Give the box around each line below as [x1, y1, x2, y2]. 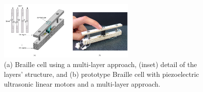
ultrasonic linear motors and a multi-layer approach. [4, 78, 160, 89]
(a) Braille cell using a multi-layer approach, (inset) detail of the [4, 59, 197, 69]
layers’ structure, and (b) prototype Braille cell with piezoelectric [4, 69, 199, 79]
